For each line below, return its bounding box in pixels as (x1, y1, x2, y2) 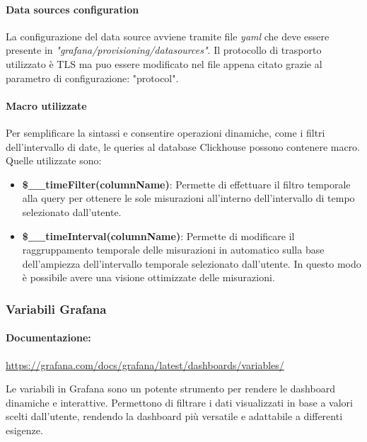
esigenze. (6, 422, 43, 437)
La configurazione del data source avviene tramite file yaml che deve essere (6, 28, 330, 43)
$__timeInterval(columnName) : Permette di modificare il (22, 228, 295, 243)
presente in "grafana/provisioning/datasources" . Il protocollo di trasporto (6, 42, 322, 57)
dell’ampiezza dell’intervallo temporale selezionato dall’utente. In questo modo (22, 256, 361, 271)
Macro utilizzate (6, 98, 87, 113)
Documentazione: (6, 330, 91, 345)
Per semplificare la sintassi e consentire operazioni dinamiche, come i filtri (6, 125, 325, 140)
